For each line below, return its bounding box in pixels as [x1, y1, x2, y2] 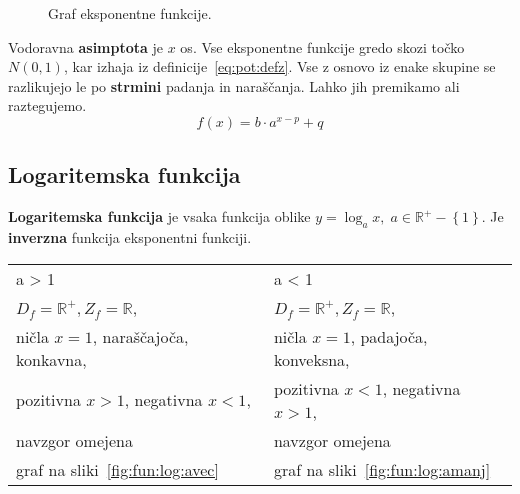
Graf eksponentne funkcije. [48, 3, 212, 23]
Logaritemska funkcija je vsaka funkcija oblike [8, 206, 311, 227]
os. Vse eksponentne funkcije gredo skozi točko [180, 36, 465, 57]
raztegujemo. [8, 95, 87, 116]
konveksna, [273, 347, 350, 371]
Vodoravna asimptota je [8, 36, 164, 57]
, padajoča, [350, 324, 428, 348]
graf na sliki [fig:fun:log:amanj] [273, 457, 491, 481]
